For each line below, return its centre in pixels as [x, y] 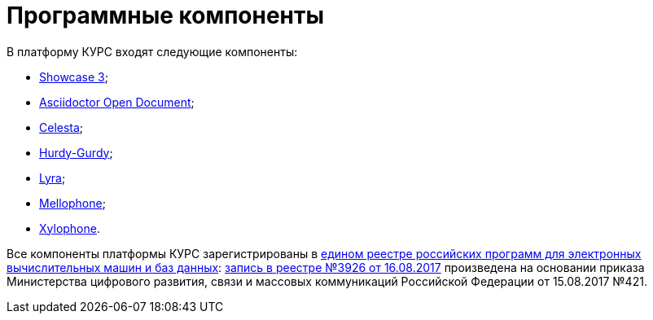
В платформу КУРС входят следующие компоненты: [152, 51]
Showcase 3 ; [74, 77]
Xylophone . [70, 228]
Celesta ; [61, 127]
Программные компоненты [165, 15]
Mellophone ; [72, 203]
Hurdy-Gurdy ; [76, 152]
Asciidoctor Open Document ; [117, 102]
